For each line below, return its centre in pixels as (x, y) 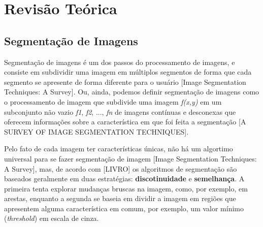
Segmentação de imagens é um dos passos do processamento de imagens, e (120, 62)
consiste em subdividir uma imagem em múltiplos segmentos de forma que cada (128, 72)
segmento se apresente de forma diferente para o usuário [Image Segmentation (125, 82)
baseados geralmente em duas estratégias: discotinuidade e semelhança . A (124, 179)
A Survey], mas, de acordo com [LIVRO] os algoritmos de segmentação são (121, 168)
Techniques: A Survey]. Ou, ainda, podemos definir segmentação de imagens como (132, 92)
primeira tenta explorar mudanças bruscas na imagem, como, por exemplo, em (126, 188)
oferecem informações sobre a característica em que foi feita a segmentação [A (125, 122)
